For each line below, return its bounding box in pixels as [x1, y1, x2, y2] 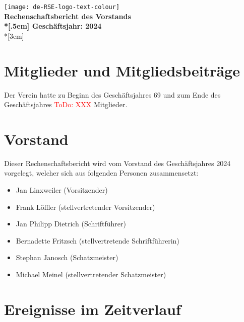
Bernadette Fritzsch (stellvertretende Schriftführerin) [16, 235, 179, 246]
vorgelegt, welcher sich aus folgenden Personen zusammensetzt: [4, 168, 199, 178]
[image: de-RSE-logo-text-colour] [4, 4, 120, 11]
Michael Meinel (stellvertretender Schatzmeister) [16, 269, 166, 280]
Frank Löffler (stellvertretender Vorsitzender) [16, 201, 155, 212]
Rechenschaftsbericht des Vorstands [4, 11, 131, 21]
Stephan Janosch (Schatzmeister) [16, 252, 118, 263]
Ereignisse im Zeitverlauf [4, 298, 181, 319]
